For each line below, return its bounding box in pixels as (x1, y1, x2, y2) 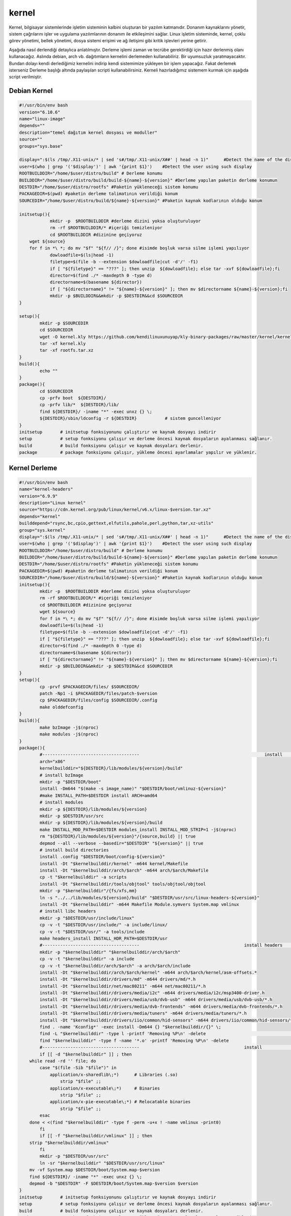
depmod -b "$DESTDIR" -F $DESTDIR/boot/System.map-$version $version (29, 1181, 198, 1186)
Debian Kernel (9, 87, 53, 95)
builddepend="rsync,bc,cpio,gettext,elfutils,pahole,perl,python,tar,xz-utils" (19, 520, 214, 526)
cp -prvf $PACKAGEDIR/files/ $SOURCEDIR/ (39, 684, 140, 689)
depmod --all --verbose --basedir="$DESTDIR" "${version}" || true (39, 840, 204, 846)
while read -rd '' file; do (29, 1058, 97, 1064)
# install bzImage (39, 772, 83, 778)
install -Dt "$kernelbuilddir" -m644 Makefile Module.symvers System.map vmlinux (39, 902, 240, 907)
